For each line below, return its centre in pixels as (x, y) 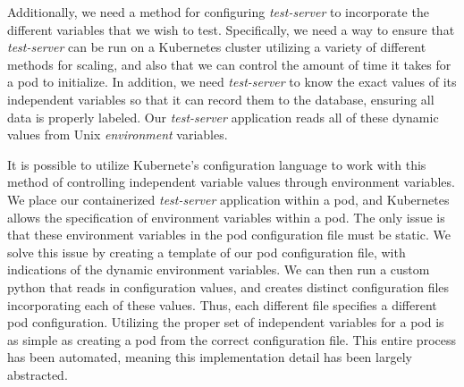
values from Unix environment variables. (118, 135)
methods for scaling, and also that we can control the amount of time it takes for (229, 64)
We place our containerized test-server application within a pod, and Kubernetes (228, 199)
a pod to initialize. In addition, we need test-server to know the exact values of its (232, 82)
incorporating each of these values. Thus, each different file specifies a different (222, 304)
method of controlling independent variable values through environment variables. (231, 182)
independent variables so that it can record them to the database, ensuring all (221, 99)
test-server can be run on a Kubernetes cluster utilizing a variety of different (217, 47)
